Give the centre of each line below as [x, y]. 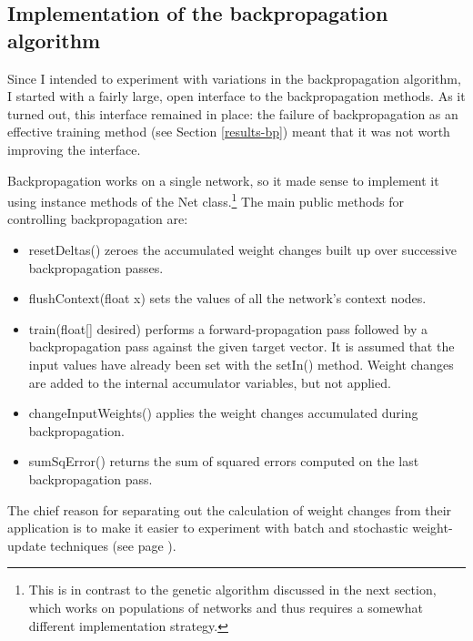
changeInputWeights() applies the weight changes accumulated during [223, 413]
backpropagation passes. [96, 267]
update [27, 545]
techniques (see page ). [113, 545]
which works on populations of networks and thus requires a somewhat [226, 607]
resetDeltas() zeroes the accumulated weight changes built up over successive [242, 249]
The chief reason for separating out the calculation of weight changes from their [230, 509]
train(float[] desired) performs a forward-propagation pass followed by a [228, 328]
